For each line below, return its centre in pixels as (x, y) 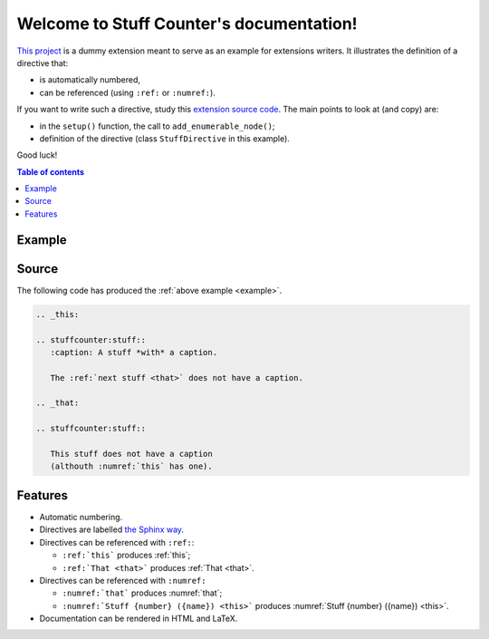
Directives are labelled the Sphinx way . (112, 529)
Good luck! (37, 155)
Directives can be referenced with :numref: (123, 580)
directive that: (43, 63)
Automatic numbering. (81, 517)
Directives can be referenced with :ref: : (117, 542)
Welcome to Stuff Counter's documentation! (187, 24)
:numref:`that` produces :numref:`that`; (142, 593)
